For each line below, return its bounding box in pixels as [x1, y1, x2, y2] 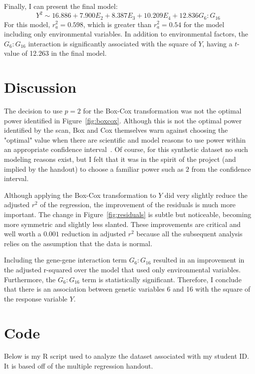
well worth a [4, 228, 41, 239]
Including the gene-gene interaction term [4, 255, 127, 265]
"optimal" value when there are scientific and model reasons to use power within [4, 134, 246, 145]
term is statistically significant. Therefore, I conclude [82, 274, 242, 284]
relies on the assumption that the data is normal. [4, 238, 152, 248]
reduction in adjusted [61, 228, 126, 239]
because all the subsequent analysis [136, 228, 243, 239]
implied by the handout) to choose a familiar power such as [4, 163, 183, 174]
